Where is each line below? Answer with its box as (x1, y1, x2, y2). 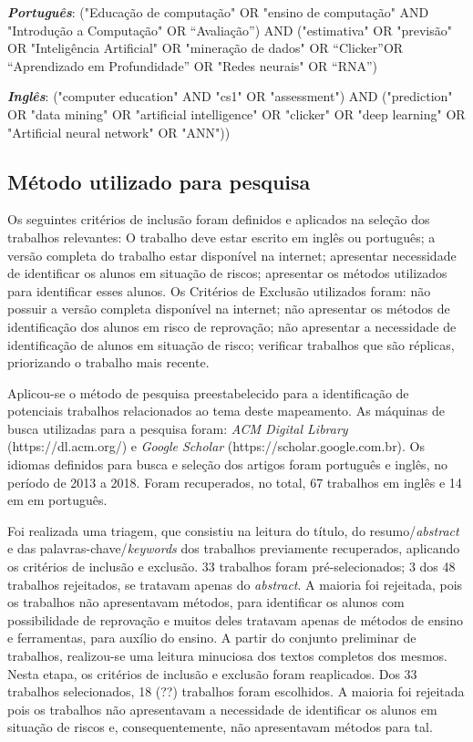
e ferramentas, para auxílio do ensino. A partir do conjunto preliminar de (7, 628, 416, 647)
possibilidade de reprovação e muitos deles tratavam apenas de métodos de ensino (7, 610, 463, 629)
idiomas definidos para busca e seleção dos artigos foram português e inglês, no (7, 455, 447, 474)
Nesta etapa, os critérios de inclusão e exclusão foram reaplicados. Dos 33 (7, 664, 417, 683)
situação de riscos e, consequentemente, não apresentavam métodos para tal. (7, 717, 433, 737)
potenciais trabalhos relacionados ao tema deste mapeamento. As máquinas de (7, 401, 446, 420)
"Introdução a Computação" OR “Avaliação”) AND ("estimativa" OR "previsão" (7, 20, 452, 39)
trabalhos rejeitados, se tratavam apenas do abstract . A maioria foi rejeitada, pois (7, 574, 463, 593)
